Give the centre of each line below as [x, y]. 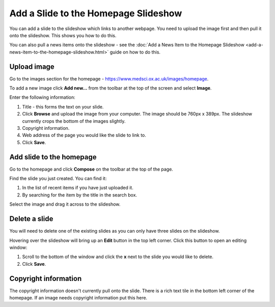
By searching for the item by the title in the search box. [80, 195]
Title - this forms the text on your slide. [63, 106]
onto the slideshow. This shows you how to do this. [63, 35]
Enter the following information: [43, 97]
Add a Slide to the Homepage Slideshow [96, 13]
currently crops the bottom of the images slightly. [74, 121]
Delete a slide [31, 219]
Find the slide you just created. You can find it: [58, 179]
